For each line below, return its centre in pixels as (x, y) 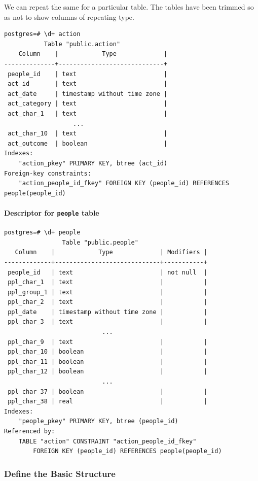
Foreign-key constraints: (48, 173)
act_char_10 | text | (88, 134)
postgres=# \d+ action (42, 34)
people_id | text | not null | (107, 272)
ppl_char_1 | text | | (107, 282)
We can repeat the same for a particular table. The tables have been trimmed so (129, 7)
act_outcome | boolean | (88, 143)
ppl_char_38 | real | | (107, 402)
